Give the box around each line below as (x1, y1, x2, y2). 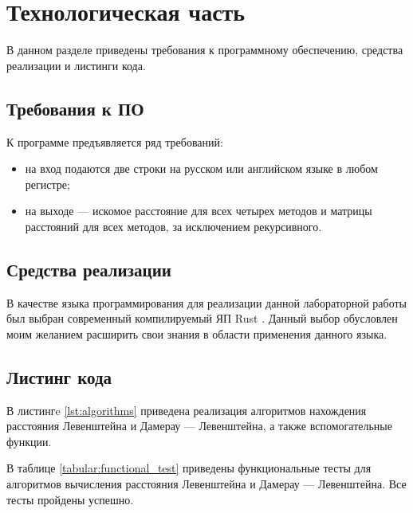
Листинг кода (6, 364, 112, 389)
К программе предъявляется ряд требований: (6, 133, 223, 150)
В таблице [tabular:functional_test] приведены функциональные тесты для (6, 460, 372, 476)
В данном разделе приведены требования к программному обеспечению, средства (6, 41, 403, 58)
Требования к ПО (6, 96, 144, 120)
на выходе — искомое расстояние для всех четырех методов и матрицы (25, 202, 372, 219)
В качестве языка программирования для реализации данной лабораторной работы (6, 294, 407, 311)
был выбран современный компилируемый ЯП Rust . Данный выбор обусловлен (6, 310, 398, 327)
